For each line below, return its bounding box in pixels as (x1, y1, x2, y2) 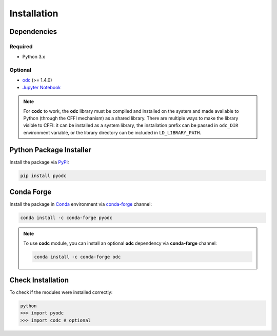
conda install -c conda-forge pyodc (20, 215, 113, 221)
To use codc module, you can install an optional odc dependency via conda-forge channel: (23, 240, 217, 246)
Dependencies (9, 27, 57, 36)
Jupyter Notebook (22, 84, 61, 90)
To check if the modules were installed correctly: (9, 289, 113, 295)
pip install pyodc (20, 172, 67, 179)
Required (9, 43, 33, 50)
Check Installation (9, 275, 69, 284)
